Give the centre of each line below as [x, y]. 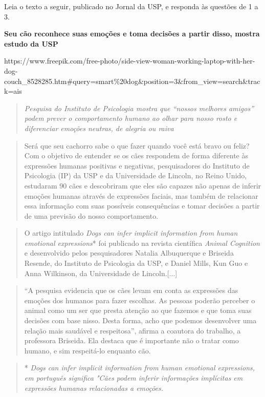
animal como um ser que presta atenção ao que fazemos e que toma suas [138, 310]
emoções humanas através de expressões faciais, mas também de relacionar [141, 195]
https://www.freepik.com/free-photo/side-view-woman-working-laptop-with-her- [130, 61]
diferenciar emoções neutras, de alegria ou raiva [99, 128]
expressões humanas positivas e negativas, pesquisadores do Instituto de [137, 165]
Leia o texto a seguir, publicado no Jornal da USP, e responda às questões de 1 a [131, 6]
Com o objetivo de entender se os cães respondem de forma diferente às [136, 155]
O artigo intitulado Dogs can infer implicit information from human [131, 233]
